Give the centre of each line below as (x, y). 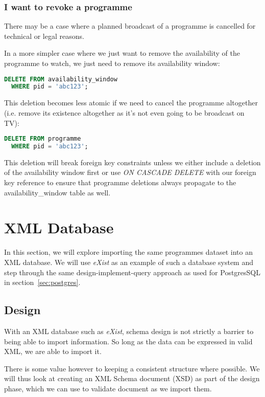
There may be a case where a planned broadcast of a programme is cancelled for (130, 26)
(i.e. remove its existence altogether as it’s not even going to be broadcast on (124, 112)
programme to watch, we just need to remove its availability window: (112, 63)
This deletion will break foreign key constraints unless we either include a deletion (132, 162)
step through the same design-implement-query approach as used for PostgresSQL (132, 272)
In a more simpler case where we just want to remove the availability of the (122, 53)
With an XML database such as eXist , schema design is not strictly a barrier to (129, 331)
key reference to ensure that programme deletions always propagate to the (120, 182)
